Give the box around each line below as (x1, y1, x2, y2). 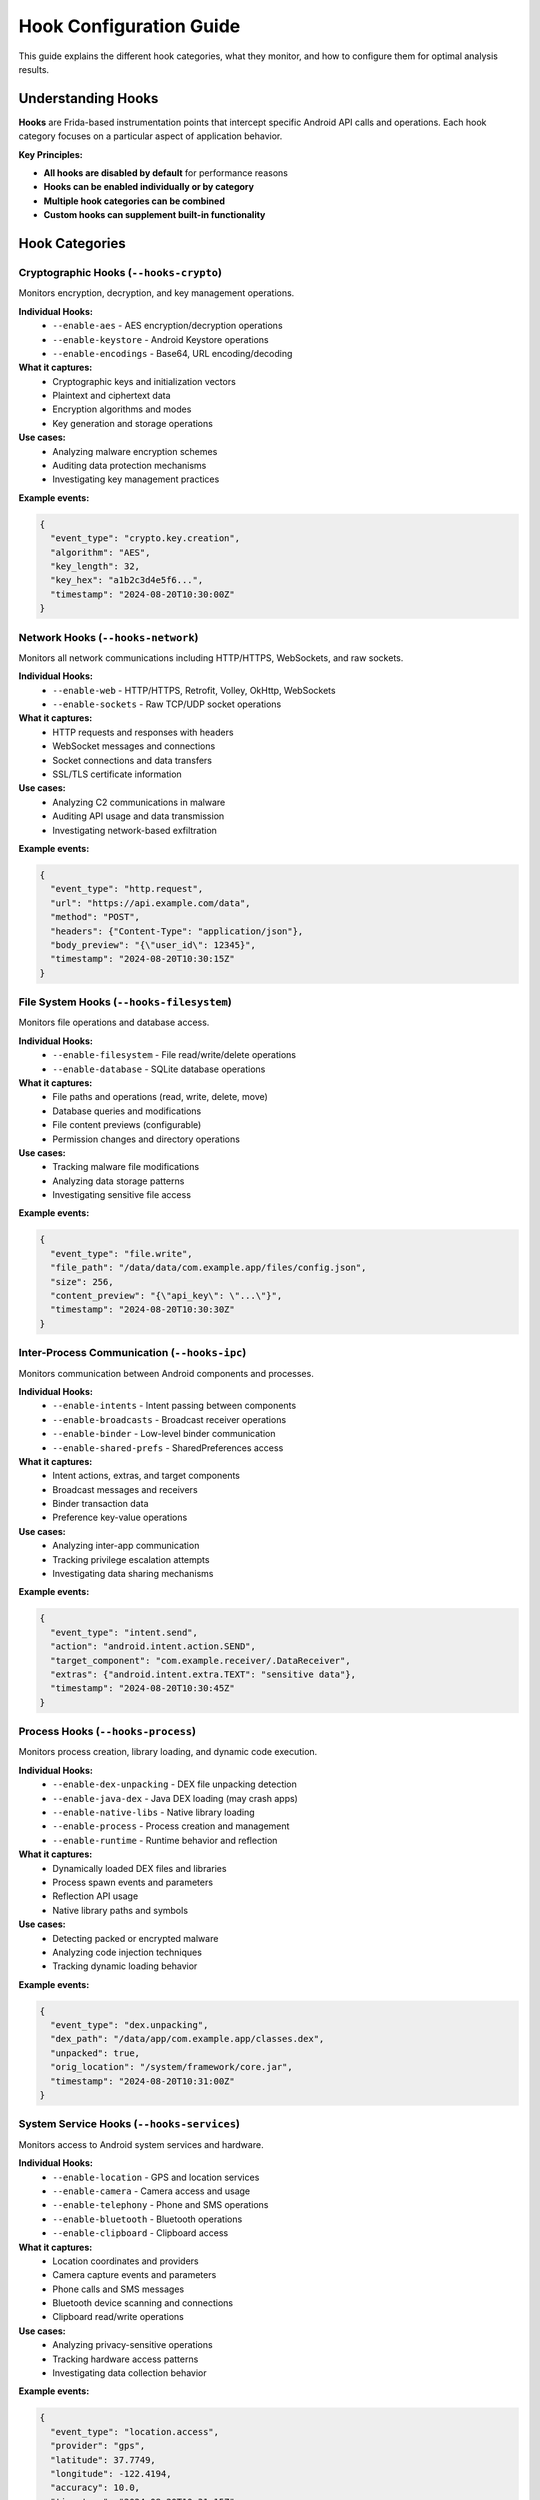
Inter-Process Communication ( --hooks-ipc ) (18, 1346, 247, 1360)
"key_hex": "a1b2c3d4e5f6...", (50, 575, 204, 586)
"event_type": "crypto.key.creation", (50, 533, 240, 544)
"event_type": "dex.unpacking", (50, 2020, 209, 2031)
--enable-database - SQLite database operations (52, 1063, 266, 1075)
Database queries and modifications (52, 1105, 202, 1117)
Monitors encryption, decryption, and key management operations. (18, 287, 295, 299)
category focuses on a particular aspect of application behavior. (18, 130, 283, 142)
